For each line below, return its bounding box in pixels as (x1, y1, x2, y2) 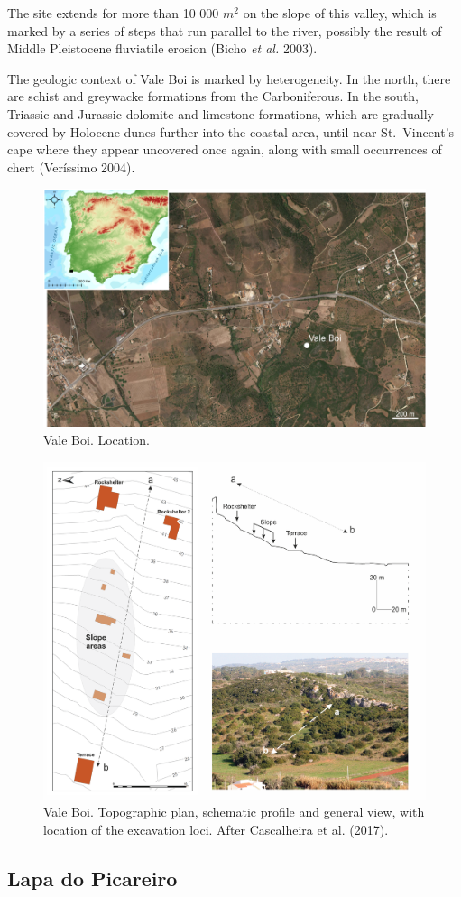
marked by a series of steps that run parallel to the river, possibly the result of (7, 21, 442, 40)
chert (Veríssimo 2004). (7, 157, 135, 176)
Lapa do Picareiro (7, 864, 178, 892)
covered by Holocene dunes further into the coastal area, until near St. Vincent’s (7, 122, 455, 141)
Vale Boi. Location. (43, 430, 150, 448)
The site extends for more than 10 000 (7, 4, 219, 22)
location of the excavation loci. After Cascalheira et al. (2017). (43, 819, 389, 838)
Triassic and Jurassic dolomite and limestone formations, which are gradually (7, 104, 434, 123)
